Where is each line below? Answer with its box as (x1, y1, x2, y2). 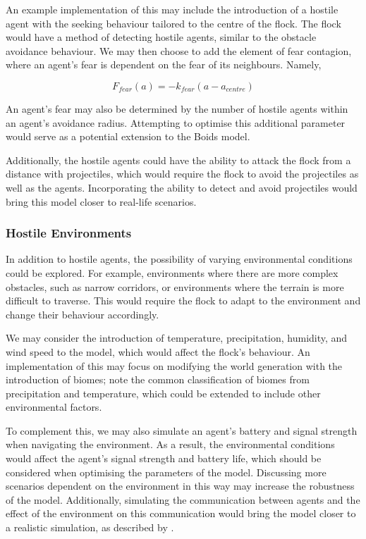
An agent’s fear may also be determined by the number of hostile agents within (6, 101, 348, 116)
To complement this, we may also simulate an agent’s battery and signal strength (6, 423, 358, 438)
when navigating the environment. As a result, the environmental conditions (6, 437, 335, 452)
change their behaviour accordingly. (6, 306, 159, 321)
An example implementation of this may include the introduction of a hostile (6, 2, 338, 16)
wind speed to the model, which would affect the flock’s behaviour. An (6, 344, 310, 359)
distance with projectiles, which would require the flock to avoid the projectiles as (6, 166, 359, 181)
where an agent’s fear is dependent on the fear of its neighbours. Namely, (6, 57, 322, 72)
